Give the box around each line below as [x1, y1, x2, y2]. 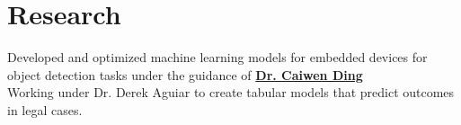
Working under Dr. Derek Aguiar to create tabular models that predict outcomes [7, 83, 455, 102]
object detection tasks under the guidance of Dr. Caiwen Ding [7, 65, 363, 84]
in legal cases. [7, 100, 83, 119]
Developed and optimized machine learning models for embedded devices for [7, 48, 428, 67]
